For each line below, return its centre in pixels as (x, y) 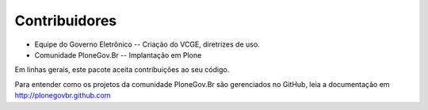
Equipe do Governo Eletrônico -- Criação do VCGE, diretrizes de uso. (147, 44)
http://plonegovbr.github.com (63, 96)
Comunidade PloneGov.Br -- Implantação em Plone (118, 55)
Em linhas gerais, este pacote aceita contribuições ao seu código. (122, 70)
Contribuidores (66, 21)
